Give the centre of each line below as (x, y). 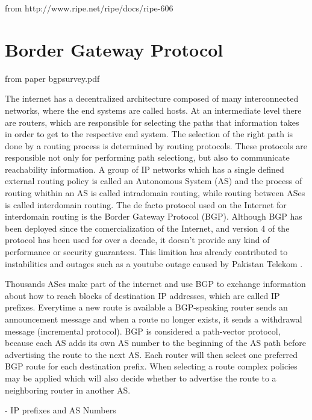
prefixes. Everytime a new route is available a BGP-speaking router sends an (146, 307)
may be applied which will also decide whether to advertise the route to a (141, 378)
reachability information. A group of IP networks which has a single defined (145, 169)
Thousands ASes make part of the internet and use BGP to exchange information (155, 284)
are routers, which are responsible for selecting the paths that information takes (152, 122)
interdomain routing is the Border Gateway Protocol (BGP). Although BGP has (154, 216)
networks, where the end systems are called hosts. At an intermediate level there (153, 110)
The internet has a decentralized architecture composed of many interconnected (152, 98)
